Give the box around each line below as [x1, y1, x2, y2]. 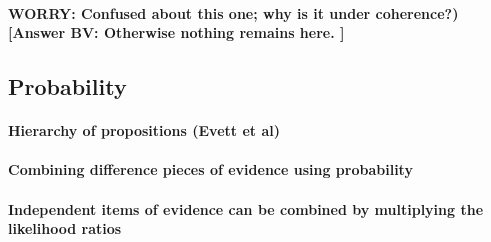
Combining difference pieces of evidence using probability [8, 159, 413, 180]
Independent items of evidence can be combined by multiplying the [8, 198, 484, 219]
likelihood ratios [8, 218, 122, 239]
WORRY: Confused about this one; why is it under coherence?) [8, 2, 459, 23]
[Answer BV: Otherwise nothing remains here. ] [8, 22, 345, 43]
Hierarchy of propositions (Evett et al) [8, 120, 280, 141]
